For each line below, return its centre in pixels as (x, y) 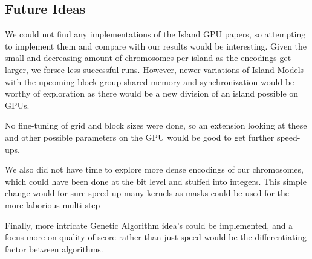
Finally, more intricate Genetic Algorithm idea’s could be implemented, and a (149, 225)
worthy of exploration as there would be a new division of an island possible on (152, 93)
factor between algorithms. (54, 248)
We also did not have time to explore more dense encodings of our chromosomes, (154, 169)
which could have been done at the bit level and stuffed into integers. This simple (156, 181)
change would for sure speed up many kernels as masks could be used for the (147, 193)
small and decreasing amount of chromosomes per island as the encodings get (148, 58)
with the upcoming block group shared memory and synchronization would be (150, 81)
